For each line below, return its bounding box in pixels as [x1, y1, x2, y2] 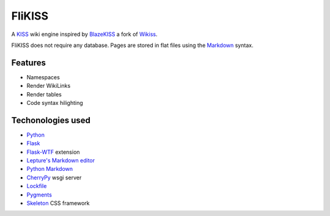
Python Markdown [26, 165, 73, 173]
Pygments [26, 191, 52, 198]
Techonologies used [11, 115, 91, 125]
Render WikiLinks [26, 82, 71, 90]
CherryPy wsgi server [26, 174, 82, 181]
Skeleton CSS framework [26, 200, 90, 207]
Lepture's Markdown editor [26, 157, 95, 164]
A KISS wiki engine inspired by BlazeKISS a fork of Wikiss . [11, 31, 158, 38]
